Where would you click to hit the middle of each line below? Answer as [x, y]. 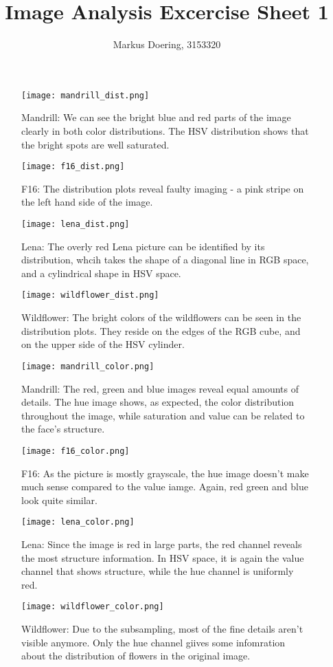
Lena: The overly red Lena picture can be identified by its [143, 246]
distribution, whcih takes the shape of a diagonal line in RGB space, [165, 260]
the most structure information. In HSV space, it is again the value [163, 557]
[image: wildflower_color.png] [93, 607]
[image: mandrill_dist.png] [85, 95]
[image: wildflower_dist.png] [90, 295]
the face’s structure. [63, 429]
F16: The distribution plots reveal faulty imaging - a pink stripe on [163, 188]
